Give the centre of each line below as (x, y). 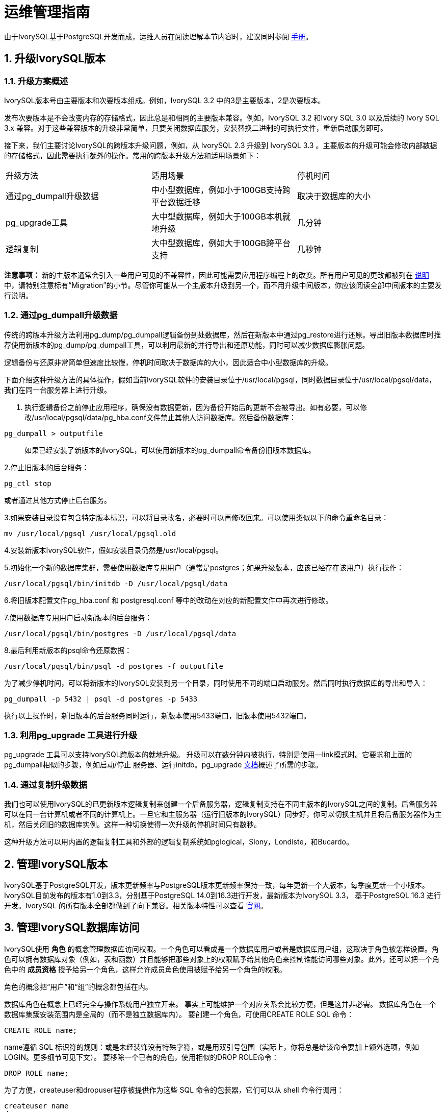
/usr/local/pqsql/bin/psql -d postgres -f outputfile (114, 666)
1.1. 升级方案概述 (36, 81)
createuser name (36, 1106)
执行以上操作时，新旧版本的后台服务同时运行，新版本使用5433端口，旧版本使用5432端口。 (158, 715)
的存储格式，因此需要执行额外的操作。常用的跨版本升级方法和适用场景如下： (133, 155)
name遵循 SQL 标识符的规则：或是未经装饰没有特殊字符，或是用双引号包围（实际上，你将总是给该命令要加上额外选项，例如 (212, 1047)
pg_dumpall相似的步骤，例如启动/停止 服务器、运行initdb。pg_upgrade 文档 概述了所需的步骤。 (163, 765)
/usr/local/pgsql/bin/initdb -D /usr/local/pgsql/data (116, 583)
